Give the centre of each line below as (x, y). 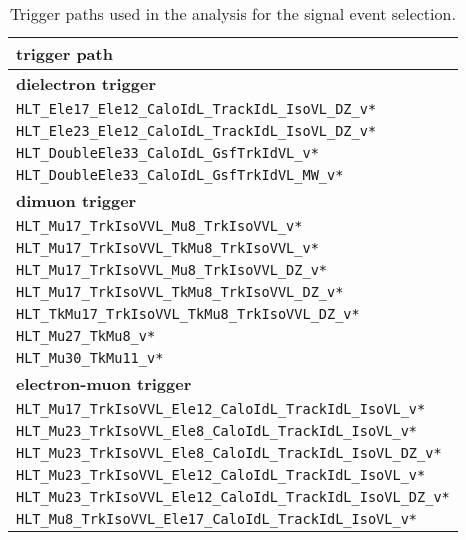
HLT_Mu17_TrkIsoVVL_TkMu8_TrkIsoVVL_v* (167, 248)
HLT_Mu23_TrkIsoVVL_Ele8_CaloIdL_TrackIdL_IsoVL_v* (217, 431)
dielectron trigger (86, 83)
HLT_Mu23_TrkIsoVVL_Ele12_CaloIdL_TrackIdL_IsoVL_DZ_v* (233, 497)
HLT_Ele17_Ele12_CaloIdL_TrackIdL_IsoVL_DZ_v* (196, 109)
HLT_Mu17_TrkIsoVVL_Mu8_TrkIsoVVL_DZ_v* (171, 270)
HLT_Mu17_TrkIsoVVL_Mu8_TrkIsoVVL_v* (159, 226)
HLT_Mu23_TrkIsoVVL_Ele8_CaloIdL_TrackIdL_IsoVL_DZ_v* (229, 453)
